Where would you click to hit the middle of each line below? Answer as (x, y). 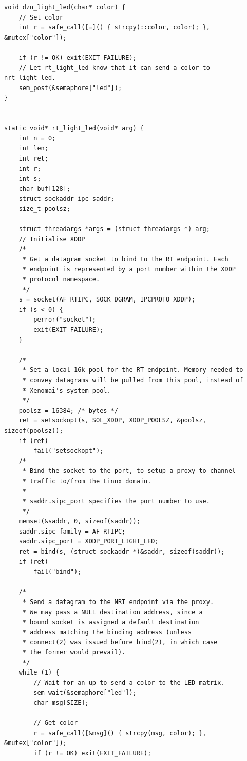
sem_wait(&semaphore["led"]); (85, 693)
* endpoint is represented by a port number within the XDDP (129, 269)
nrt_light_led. (30, 78)
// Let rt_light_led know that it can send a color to (114, 68)
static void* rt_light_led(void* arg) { (74, 128)
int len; (33, 148)
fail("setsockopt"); (69, 451)
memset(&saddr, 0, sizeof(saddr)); (79, 521)
